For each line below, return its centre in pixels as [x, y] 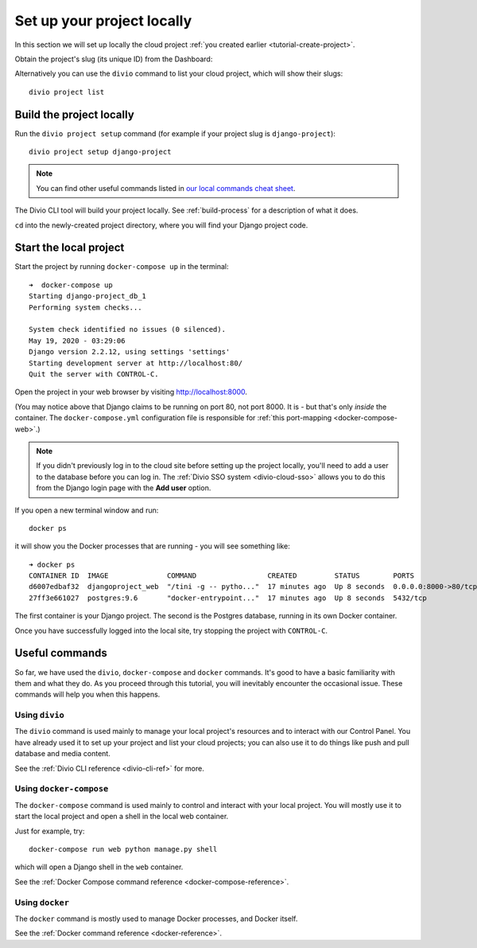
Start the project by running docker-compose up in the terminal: [122, 267]
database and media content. [62, 754]
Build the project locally [74, 114]
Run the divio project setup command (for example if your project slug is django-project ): [175, 133]
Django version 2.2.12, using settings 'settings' [130, 352]
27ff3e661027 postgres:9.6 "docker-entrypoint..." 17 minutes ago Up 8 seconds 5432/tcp [228, 598]
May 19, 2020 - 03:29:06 [77, 341]
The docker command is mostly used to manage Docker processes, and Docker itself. [156, 919]
